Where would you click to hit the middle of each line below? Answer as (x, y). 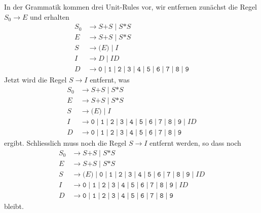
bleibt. (14, 206)
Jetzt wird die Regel (35, 80)
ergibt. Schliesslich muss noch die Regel (65, 143)
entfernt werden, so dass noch (195, 143)
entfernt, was (110, 80)
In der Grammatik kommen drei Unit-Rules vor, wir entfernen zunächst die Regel (131, 7)
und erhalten (50, 16)
